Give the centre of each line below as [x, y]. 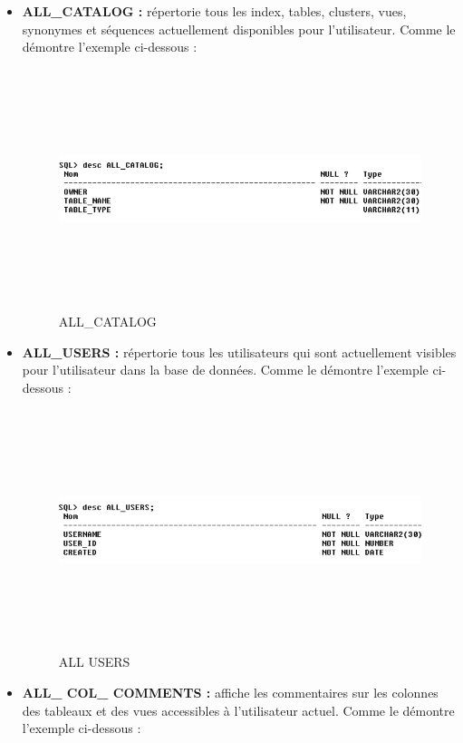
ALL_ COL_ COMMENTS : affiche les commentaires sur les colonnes [230, 693]
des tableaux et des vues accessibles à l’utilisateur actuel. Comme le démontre [238, 710]
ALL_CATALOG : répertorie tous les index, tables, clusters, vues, [214, 11]
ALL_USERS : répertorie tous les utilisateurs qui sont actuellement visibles [239, 352]
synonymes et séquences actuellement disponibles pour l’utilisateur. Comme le [239, 29]
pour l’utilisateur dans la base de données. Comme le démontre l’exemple [225, 370]
